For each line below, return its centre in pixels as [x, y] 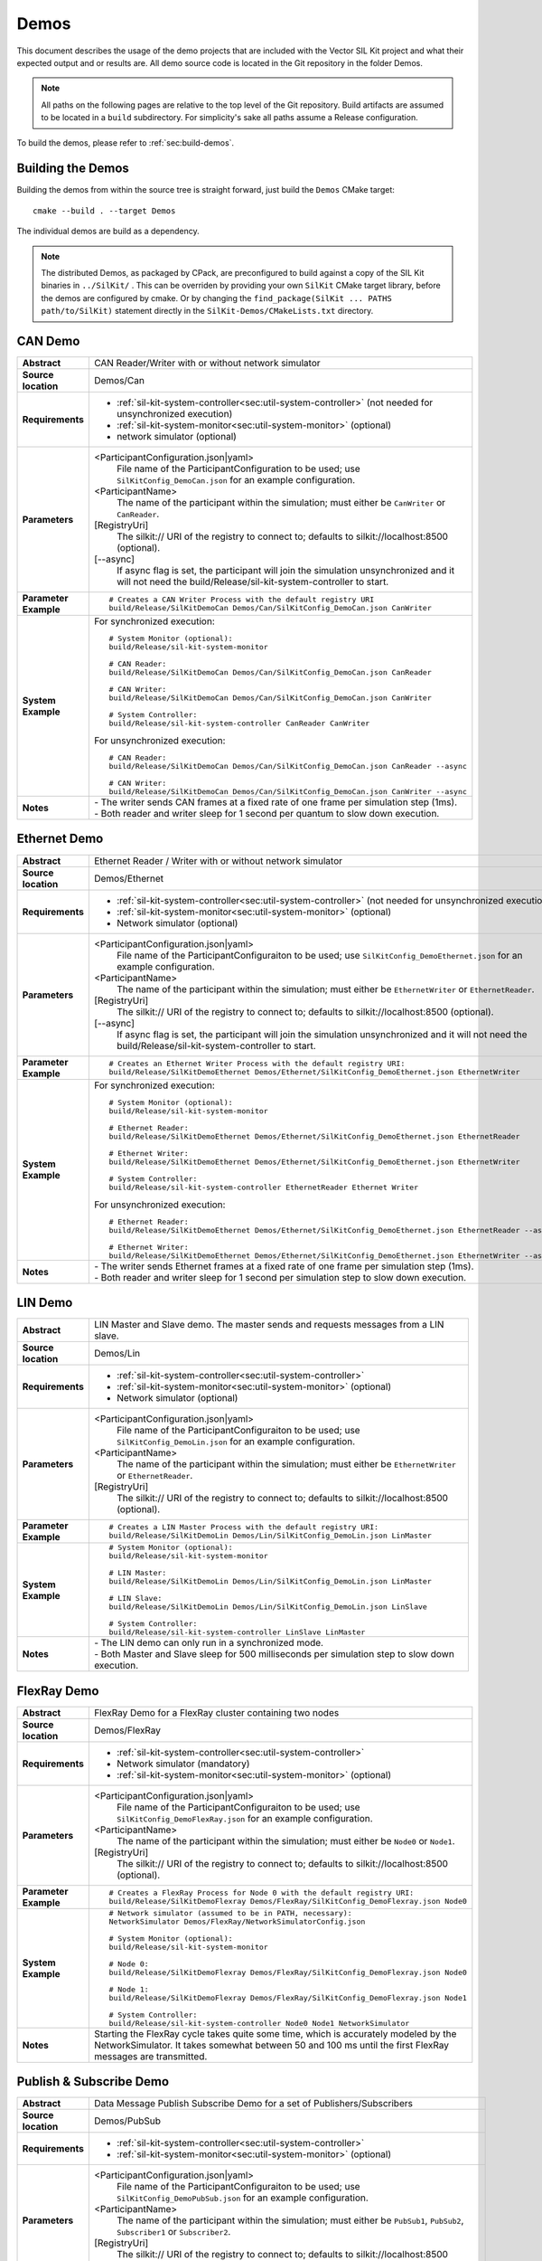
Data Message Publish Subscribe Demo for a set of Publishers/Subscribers [253, 2104]
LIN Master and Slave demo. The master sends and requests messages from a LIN [269, 1325]
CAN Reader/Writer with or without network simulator [207, 364]
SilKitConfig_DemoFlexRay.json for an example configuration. [245, 1818]
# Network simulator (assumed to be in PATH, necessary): [230, 1913]
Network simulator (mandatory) [183, 1764]
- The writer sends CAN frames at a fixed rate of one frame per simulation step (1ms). [276, 802]
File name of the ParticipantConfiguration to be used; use [238, 468]
